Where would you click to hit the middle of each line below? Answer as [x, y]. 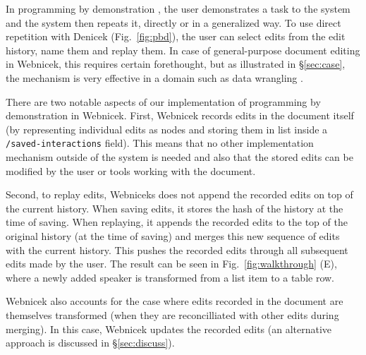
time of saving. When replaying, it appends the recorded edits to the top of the [177, 222]
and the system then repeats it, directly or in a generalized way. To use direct [173, 22]
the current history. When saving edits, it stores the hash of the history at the [175, 208]
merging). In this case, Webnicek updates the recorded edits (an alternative [169, 329]
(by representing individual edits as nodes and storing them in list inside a [167, 129]
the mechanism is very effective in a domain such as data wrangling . [154, 77]
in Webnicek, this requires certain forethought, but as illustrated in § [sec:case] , [176, 64]
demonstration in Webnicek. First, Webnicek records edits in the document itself [180, 115]
